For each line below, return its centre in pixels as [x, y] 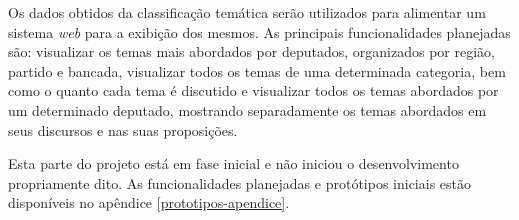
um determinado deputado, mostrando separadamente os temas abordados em [247, 109]
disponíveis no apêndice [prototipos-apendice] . [149, 202]
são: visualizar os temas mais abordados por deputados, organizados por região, [251, 51]
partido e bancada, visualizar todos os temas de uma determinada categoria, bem [257, 70]
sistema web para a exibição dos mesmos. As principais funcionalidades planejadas [259, 31]
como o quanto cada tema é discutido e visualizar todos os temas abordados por [253, 90]
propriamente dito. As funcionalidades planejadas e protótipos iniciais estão [240, 182]
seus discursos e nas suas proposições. [123, 129]
